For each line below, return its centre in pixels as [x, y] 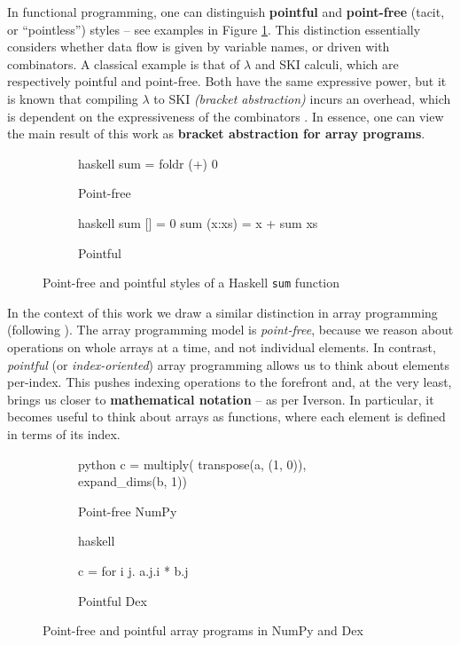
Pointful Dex [113, 600]
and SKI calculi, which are [327, 63]
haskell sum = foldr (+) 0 [148, 163]
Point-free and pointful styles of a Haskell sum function [191, 283]
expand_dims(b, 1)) [133, 481]
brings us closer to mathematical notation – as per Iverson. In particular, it [221, 399]
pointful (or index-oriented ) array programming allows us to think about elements [229, 364]
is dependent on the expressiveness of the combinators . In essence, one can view [226, 116]
